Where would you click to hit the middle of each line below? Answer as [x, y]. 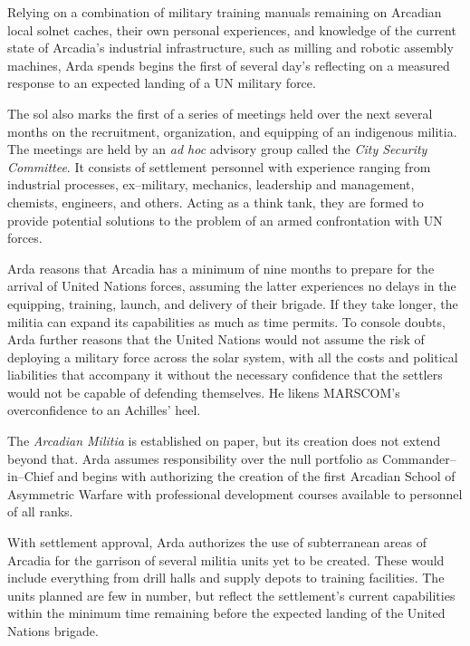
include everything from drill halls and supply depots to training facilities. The [226, 578]
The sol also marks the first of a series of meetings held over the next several [220, 113]
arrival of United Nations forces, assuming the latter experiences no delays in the [232, 286]
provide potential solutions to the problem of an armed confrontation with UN [225, 220]
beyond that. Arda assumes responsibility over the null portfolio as [193, 458]
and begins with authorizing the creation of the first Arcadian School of [256, 476]
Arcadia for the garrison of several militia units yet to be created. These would [226, 559]
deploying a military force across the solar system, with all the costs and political [233, 357]
